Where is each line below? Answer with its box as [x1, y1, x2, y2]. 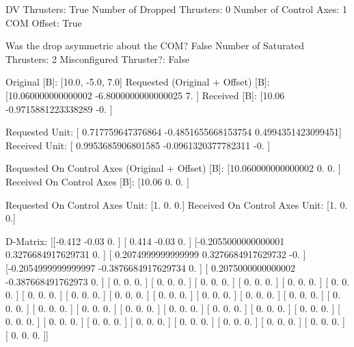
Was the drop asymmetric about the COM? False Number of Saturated [5, 38, 304, 53]
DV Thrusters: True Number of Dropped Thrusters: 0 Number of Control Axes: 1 [5, 2, 348, 16]
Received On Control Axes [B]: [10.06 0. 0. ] [5, 174, 189, 188]
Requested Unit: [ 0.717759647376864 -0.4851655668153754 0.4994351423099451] [5, 125, 342, 139]
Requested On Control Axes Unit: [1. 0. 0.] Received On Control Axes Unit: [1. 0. [5, 197, 348, 211]
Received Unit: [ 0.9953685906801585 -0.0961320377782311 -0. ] [5, 138, 271, 152]
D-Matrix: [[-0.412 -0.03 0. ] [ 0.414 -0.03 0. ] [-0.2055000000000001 [5, 233, 285, 248]
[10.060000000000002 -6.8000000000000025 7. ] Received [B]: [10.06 [5, 88, 285, 102]
